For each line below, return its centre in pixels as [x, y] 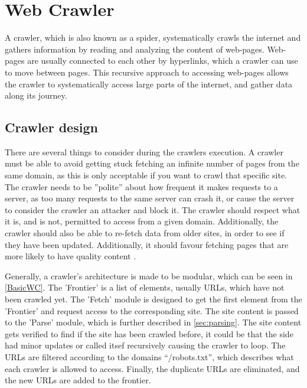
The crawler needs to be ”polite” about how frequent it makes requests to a [141, 186]
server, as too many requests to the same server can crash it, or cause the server [150, 198]
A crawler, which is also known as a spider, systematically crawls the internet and [153, 38]
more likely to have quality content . [71, 256]
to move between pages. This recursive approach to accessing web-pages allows [147, 72]
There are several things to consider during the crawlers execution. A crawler [144, 151]
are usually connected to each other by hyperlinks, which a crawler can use [163, 61]
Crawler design [51, 127]
